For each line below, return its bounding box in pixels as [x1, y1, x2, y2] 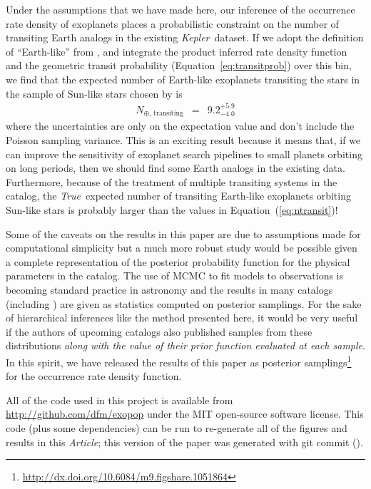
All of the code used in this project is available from [6, 392, 233, 407]
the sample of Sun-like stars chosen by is [6, 86, 183, 101]
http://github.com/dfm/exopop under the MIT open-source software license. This [6, 406, 364, 421]
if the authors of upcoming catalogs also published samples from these [6, 324, 312, 339]
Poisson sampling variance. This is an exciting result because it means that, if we [6, 133, 361, 148]
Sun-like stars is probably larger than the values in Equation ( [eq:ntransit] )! [6, 202, 338, 217]
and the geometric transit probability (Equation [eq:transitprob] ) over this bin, [6, 58, 352, 73]
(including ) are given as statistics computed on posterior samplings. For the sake [6, 296, 362, 311]
